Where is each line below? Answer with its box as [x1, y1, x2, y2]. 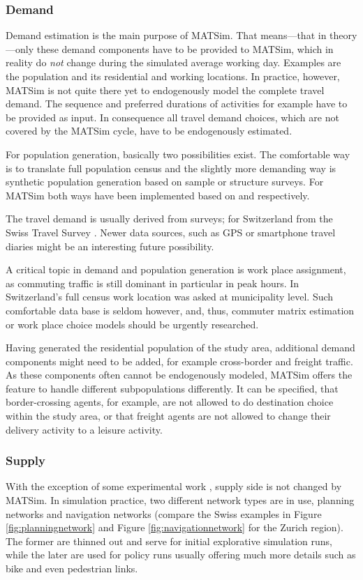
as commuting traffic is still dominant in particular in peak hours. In [6, 275, 299, 290]
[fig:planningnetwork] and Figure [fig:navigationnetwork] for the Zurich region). [6, 520, 343, 535]
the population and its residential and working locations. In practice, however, [6, 69, 340, 83]
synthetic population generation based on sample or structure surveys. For [6, 174, 324, 189]
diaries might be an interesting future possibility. [6, 238, 214, 253]
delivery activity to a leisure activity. [6, 422, 163, 436]
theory [329, 28, 357, 43]
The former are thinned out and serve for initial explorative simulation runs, [6, 533, 332, 548]
